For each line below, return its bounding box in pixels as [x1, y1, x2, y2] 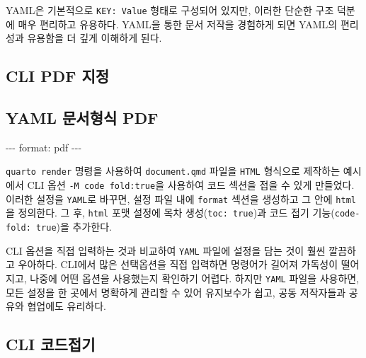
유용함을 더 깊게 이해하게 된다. [27, 30, 162, 45]
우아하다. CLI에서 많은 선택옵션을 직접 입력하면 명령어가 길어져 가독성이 [18, 257, 338, 272]
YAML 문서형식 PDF [6, 107, 159, 129]
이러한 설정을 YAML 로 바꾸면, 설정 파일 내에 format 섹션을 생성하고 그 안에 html [6, 191, 356, 206]
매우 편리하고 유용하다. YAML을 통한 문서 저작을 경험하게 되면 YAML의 [18, 16, 338, 31]
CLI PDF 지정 [6, 65, 110, 87]
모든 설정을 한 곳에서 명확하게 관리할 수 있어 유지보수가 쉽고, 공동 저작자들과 [6, 284, 346, 299]
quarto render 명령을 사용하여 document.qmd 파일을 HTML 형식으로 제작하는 [6, 163, 341, 178]
